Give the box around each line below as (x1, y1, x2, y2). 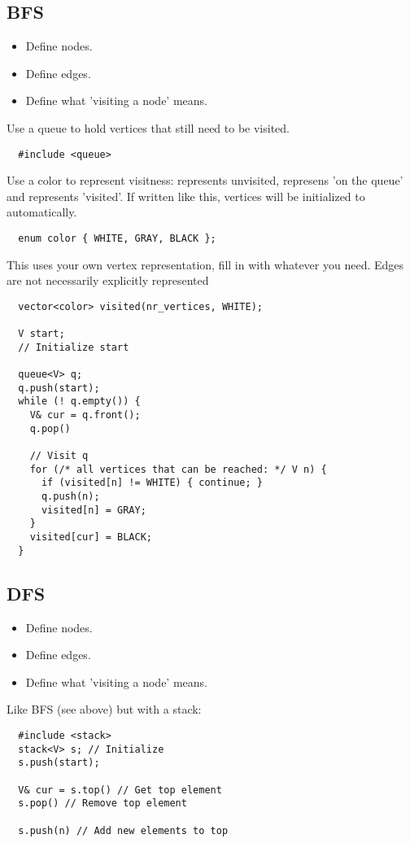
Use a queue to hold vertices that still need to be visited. (7, 119, 290, 136)
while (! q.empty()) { (18, 395, 141, 408)
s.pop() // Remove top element (18, 797, 187, 810)
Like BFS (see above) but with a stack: (7, 701, 202, 718)
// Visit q (29, 450, 89, 462)
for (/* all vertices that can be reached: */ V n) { (29, 463, 327, 475)
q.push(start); (18, 382, 100, 394)
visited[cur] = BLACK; (29, 531, 152, 544)
